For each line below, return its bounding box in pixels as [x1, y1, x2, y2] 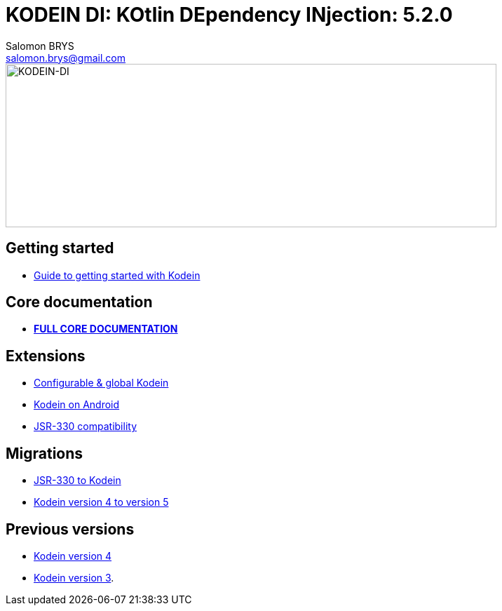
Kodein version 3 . [34, 571, 114, 584]
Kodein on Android [34, 398, 120, 411]
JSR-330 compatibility [34, 420, 137, 433]
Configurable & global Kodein [34, 377, 169, 389]
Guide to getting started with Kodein [34, 269, 201, 281]
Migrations [6, 444, 83, 462]
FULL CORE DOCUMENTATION [34, 323, 178, 335]
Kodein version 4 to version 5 [34, 496, 169, 509]
